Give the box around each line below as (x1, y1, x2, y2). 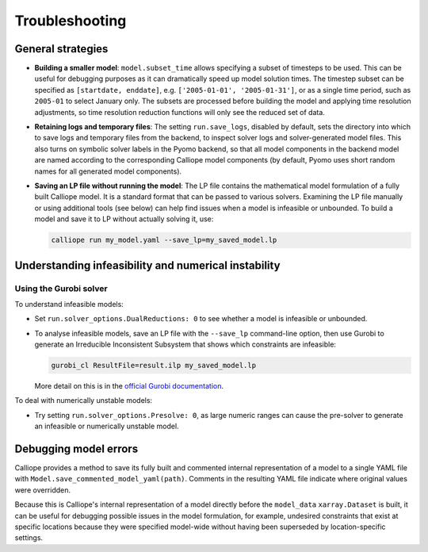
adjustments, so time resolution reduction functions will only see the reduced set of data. (34, 107, 325, 117)
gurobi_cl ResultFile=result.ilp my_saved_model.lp (51, 361, 257, 370)
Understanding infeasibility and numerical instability (14, 259, 281, 272)
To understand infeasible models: (14, 299, 124, 309)
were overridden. (14, 485, 71, 495)
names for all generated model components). (34, 167, 182, 176)
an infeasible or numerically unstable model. (34, 421, 179, 431)
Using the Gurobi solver (14, 282, 108, 293)
